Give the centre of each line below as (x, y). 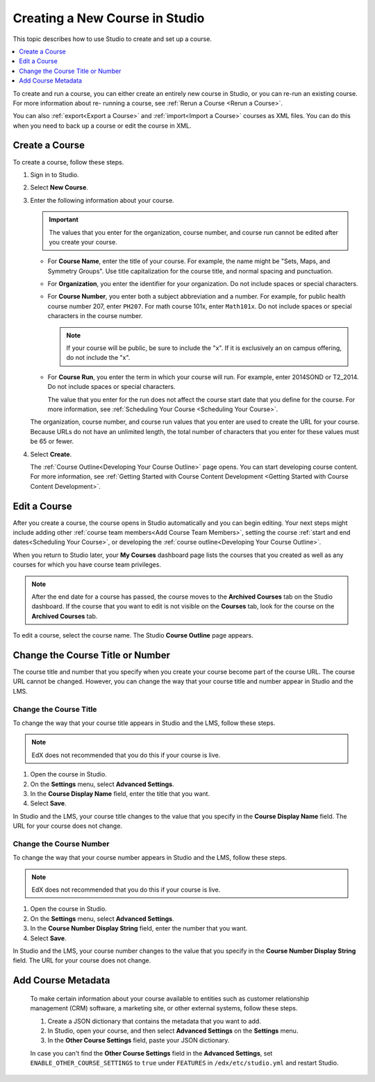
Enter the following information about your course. (102, 200)
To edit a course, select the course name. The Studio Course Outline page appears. (133, 635)
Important (64, 219)
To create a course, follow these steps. (68, 162)
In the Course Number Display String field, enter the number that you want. (139, 929)
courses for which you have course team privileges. (87, 565)
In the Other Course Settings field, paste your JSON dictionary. (139, 1040)
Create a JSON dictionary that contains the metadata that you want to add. (155, 1021)
